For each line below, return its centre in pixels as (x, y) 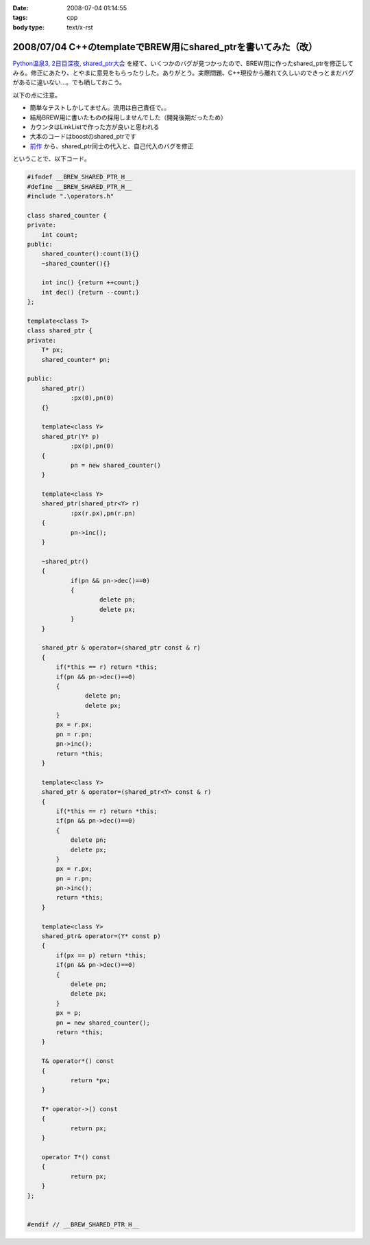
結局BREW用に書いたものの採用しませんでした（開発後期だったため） (128, 117)
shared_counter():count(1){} (90, 254)
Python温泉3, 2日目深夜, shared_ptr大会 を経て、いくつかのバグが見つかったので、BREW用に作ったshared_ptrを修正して (183, 63)
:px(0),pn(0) (92, 398)
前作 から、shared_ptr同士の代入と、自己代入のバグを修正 (112, 146)
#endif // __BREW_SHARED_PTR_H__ (83, 1224)
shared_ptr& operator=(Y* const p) (101, 936)
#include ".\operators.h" (71, 196)
